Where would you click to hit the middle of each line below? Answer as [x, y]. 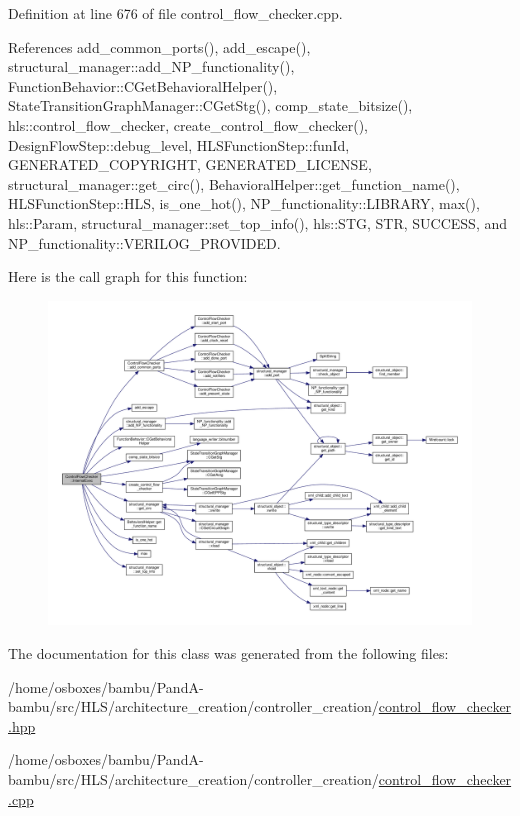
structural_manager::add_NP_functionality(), [151, 66]
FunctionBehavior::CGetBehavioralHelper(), [143, 85]
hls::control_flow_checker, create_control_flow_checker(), [188, 124]
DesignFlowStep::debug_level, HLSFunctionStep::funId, [179, 144]
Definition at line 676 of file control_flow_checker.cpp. [175, 13]
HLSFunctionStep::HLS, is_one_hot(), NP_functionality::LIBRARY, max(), [244, 203]
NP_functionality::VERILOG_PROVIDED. [144, 242]
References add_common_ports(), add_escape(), [159, 46]
